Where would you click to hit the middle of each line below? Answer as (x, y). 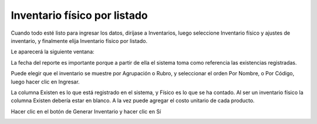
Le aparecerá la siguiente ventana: (53, 52)
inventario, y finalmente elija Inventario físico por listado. (79, 41)
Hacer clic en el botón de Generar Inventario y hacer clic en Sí (86, 111)
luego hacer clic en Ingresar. (45, 82)
